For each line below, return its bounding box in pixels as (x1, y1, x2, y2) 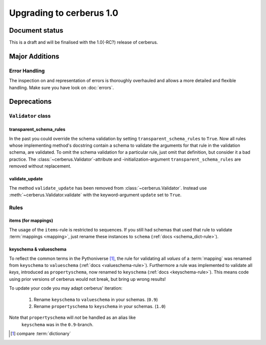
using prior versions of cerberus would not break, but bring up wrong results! (9, 276, 166, 282)
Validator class (9, 113, 51, 120)
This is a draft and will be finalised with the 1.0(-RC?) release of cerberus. (9, 40, 158, 45)
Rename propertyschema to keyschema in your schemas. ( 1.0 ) (33, 303, 166, 309)
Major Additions (9, 52, 60, 60)
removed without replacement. (9, 163, 71, 169)
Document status (9, 26, 64, 35)
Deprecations (9, 97, 52, 106)
